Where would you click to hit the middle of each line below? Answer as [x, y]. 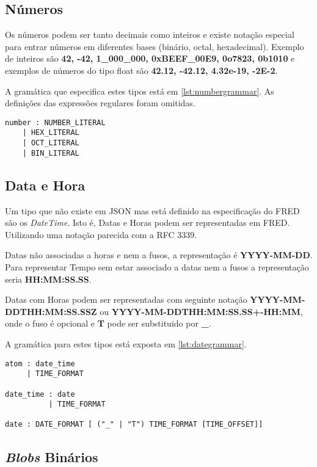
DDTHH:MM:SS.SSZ [51, 311]
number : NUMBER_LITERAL [55, 122]
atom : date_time [40, 364]
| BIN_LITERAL [51, 153]
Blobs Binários [52, 456]
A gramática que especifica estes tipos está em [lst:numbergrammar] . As [140, 91]
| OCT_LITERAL [51, 143]
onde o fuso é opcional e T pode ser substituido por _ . [108, 323]
